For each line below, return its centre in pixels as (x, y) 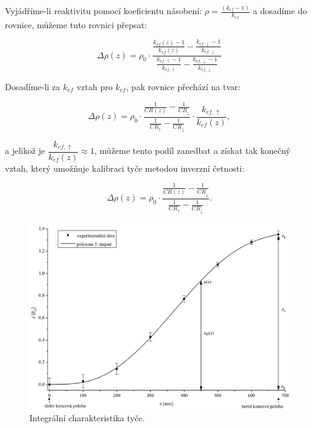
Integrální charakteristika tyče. (87, 418)
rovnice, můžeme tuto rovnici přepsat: (76, 24)
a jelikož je (25, 151)
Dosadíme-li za (33, 86)
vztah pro (94, 86)
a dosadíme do (280, 11)
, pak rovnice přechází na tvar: (183, 86)
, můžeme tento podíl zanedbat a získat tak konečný (192, 151)
